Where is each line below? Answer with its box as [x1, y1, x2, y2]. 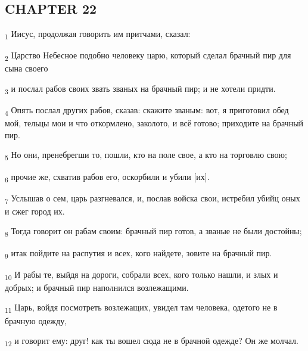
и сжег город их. [5, 204, 65, 217]
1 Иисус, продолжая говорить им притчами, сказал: [5, 27, 191, 41]
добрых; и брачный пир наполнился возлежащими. [5, 281, 189, 293]
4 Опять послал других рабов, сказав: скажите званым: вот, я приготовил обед [5, 104, 289, 117]
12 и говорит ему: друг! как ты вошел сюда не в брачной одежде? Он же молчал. [5, 334, 298, 348]
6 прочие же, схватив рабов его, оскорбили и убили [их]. [5, 170, 210, 184]
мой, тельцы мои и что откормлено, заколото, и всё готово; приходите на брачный [5, 117, 304, 129]
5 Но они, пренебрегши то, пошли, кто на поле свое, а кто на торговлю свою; [5, 148, 287, 163]
